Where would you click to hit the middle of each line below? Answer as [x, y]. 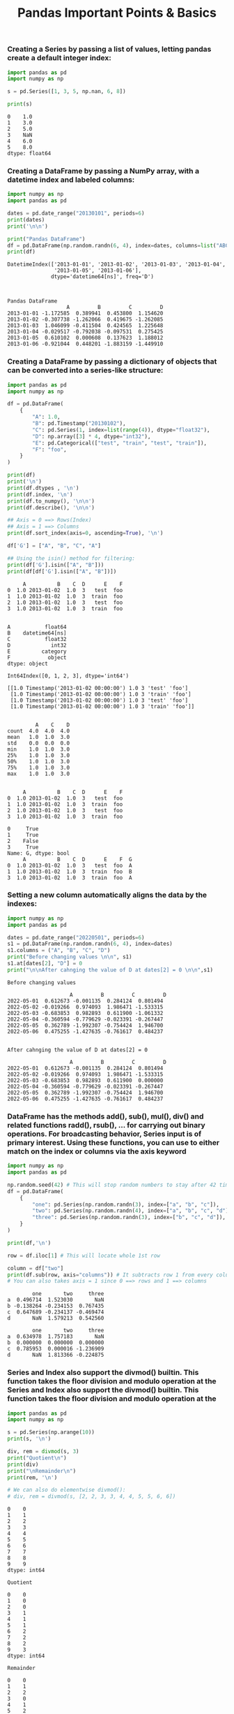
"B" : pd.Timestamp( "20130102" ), [79, 424]
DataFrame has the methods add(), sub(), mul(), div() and [106, 1116]
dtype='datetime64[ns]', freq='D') [103, 277]
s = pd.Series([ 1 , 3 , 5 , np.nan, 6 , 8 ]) [67, 92]
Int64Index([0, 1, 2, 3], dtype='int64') [68, 676]
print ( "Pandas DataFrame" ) [46, 239]
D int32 [37, 645]
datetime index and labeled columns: [71, 180]
